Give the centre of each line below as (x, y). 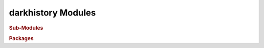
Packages (21, 38)
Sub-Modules (26, 28)
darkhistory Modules (53, 13)
